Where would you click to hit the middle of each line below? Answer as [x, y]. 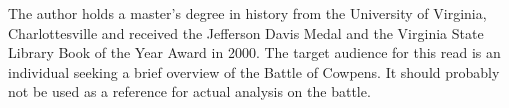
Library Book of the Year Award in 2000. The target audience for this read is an [254, 52]
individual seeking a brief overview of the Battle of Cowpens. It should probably [254, 71]
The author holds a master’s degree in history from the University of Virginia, [247, 13]
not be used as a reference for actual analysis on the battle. [189, 91]
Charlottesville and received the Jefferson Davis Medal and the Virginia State [246, 32]
